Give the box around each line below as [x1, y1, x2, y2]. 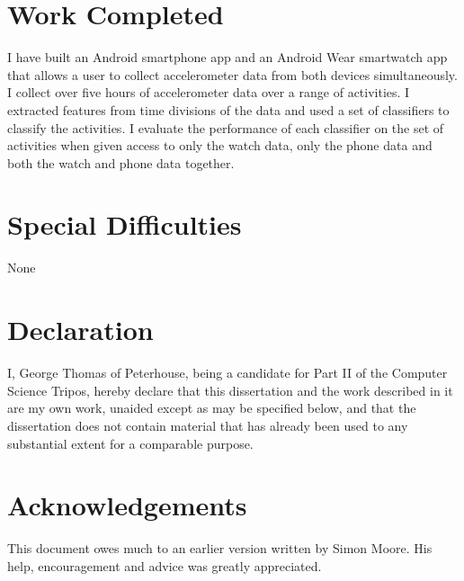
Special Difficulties [7, 206, 242, 243]
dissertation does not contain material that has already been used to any [7, 416, 408, 434]
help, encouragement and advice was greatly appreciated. [7, 556, 322, 575]
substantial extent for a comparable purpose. [7, 434, 254, 452]
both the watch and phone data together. [7, 153, 235, 172]
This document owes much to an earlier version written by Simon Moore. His [7, 539, 433, 558]
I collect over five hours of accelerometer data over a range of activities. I [7, 83, 410, 102]
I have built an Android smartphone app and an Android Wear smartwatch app [7, 48, 448, 67]
